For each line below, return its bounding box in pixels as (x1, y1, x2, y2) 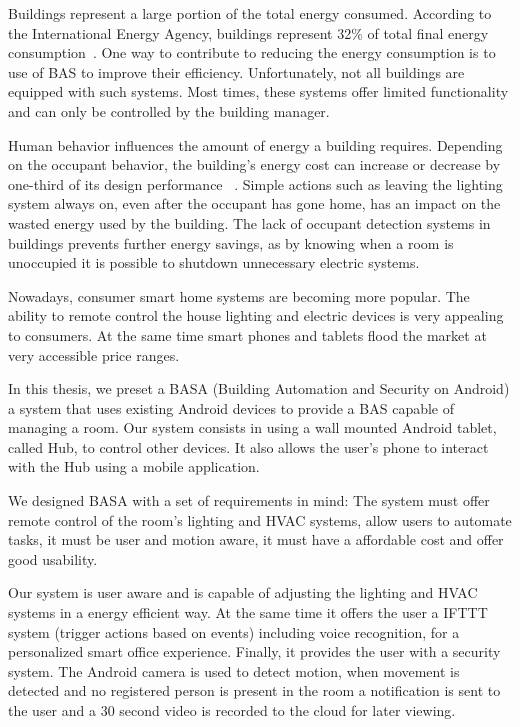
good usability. (8, 548, 98, 569)
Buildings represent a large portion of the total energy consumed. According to (8, 3, 492, 23)
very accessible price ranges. (8, 344, 180, 365)
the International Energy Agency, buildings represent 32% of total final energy (8, 22, 489, 43)
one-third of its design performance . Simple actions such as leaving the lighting (8, 173, 503, 194)
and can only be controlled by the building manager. (8, 100, 330, 121)
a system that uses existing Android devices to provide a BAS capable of (8, 397, 454, 418)
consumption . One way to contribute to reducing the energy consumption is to (8, 42, 496, 63)
